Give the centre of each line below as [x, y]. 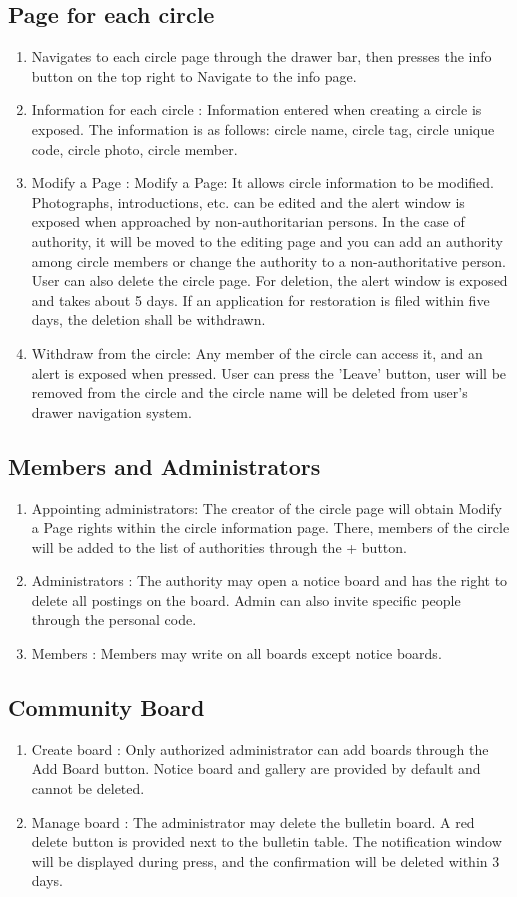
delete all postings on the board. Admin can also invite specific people [246, 599]
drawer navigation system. [111, 411]
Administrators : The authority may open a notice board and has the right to [269, 580]
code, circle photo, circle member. [134, 148]
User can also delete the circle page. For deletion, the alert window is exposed [269, 280]
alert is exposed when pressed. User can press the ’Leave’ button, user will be [269, 372]
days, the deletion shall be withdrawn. [148, 319]
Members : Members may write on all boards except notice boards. [236, 653]
